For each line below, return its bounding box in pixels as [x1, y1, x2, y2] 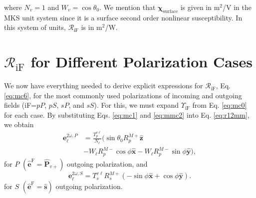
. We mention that [99, 2, 156, 12]
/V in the [223, 2, 252, 12]
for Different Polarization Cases [30, 51, 253, 72]
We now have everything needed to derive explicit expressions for [4, 80, 203, 91]
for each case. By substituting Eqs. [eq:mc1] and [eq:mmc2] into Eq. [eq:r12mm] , [4, 109, 250, 120]
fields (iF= [4, 100, 37, 110]
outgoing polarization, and [67, 158, 148, 169]
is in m [81, 22, 102, 32]
